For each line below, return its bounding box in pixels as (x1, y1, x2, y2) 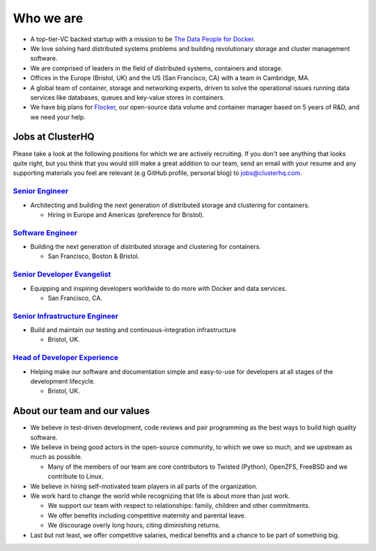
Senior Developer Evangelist (13, 269, 111, 279)
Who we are (13, 10, 84, 26)
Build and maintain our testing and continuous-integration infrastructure (30, 326, 237, 334)
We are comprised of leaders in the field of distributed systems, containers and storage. (30, 63, 283, 73)
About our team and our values (13, 405, 150, 417)
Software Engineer (13, 227, 78, 237)
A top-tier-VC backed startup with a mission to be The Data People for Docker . (30, 35, 256, 43)
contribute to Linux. (47, 472, 104, 481)
